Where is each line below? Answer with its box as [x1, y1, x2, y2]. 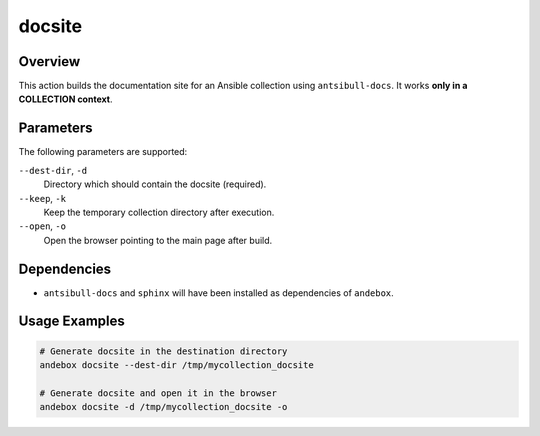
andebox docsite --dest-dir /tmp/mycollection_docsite [39, 360, 314, 370]
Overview [18, 53, 81, 70]
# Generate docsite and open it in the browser [39, 387, 277, 399]
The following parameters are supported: [18, 146, 188, 158]
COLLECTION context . [18, 93, 113, 105]
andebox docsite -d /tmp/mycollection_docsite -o [39, 401, 288, 413]
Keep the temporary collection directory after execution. [43, 206, 275, 218]
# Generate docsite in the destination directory [39, 345, 288, 357]
